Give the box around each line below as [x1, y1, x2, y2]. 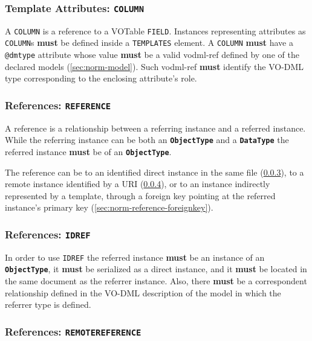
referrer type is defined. [5, 298, 91, 311]
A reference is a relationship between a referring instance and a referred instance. [5, 121, 306, 134]
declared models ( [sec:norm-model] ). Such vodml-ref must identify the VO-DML [5, 60, 304, 72]
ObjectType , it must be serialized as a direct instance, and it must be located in [5, 263, 307, 275]
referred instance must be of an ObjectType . [5, 145, 172, 158]
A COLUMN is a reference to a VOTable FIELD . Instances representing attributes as [5, 24, 306, 37]
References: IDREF [5, 226, 91, 241]
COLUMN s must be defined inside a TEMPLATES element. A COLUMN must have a [5, 36, 293, 49]
